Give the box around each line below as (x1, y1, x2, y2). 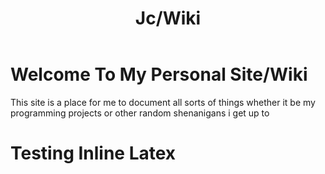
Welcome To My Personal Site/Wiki (10, 63, 308, 86)
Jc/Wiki (134, 7, 202, 30)
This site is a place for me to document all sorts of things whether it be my (10, 96, 316, 108)
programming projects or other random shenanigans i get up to (10, 107, 270, 119)
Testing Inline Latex (10, 142, 177, 165)
